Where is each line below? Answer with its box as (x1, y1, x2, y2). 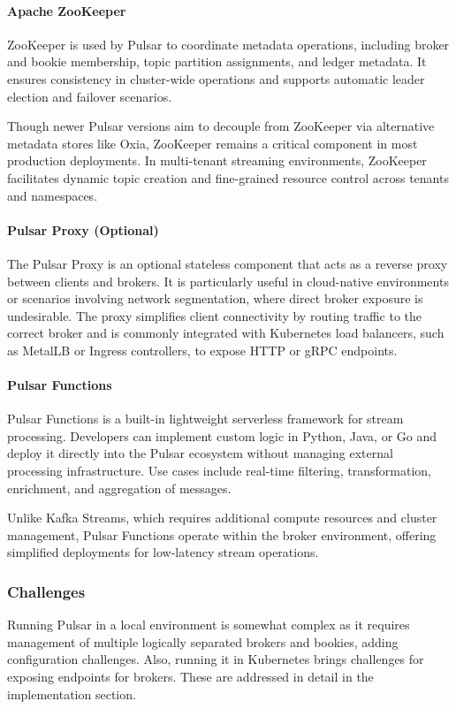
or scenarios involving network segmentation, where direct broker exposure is (7, 289, 423, 308)
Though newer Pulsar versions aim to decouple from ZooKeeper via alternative (7, 117, 435, 135)
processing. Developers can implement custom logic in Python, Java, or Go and (7, 426, 437, 445)
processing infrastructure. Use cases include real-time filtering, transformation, (7, 461, 431, 480)
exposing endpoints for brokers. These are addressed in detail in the (7, 667, 374, 686)
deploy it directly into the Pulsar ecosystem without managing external (7, 444, 393, 462)
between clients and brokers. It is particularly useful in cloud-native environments (7, 271, 449, 290)
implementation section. (7, 684, 136, 703)
